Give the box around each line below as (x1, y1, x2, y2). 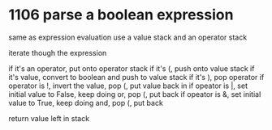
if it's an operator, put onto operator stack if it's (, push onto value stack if (8, 63, 255, 73)
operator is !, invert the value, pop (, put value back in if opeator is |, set (8, 81, 248, 90)
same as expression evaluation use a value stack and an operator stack (8, 32, 248, 42)
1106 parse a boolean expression (8, 6, 234, 24)
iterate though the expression (8, 48, 107, 57)
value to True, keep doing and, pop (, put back (8, 98, 164, 107)
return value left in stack (8, 113, 90, 123)
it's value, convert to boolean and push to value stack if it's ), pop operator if (8, 72, 265, 82)
